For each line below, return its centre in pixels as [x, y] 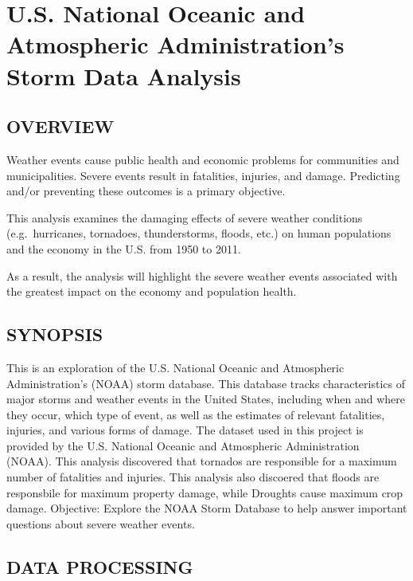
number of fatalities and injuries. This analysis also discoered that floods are [193, 477]
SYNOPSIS [55, 334]
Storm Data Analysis [124, 75]
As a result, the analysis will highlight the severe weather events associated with [202, 275]
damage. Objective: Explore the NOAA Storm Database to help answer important [207, 508]
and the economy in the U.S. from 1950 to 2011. [124, 248]
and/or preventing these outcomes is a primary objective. [146, 191]
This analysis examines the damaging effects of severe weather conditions [185, 217]
